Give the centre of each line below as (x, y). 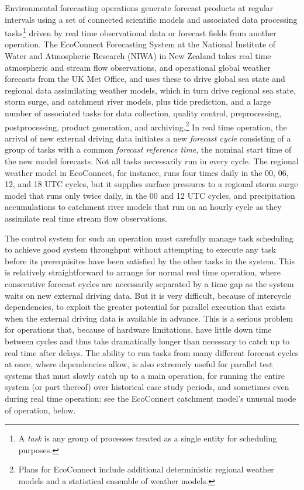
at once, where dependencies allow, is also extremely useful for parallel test (139, 364)
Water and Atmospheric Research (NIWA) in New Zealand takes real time (138, 56)
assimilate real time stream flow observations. (86, 218)
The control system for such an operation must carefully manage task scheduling (149, 238)
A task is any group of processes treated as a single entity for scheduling (148, 438)
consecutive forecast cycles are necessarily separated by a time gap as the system (149, 283)
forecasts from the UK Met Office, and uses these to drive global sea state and (145, 79)
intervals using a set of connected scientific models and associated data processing (151, 19)
